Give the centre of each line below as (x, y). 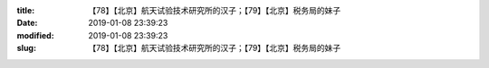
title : (26, 10)
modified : (35, 35)
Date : (27, 23)
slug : (26, 48)
